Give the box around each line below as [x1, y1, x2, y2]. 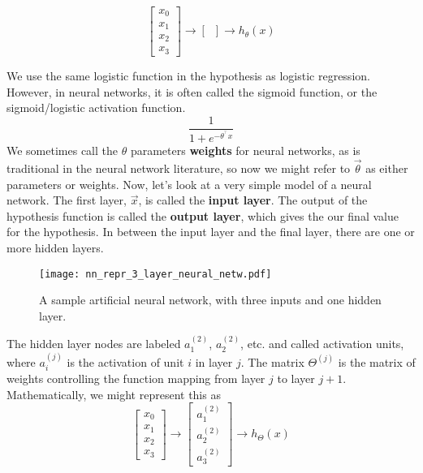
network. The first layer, [6, 191, 127, 209]
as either [365, 160, 408, 177]
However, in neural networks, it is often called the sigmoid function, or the [6, 83, 378, 100]
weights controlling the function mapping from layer [6, 370, 265, 387]
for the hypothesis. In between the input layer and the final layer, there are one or [6, 223, 415, 240]
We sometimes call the [6, 142, 119, 159]
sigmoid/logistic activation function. [6, 99, 186, 116]
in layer [195, 353, 233, 370]
